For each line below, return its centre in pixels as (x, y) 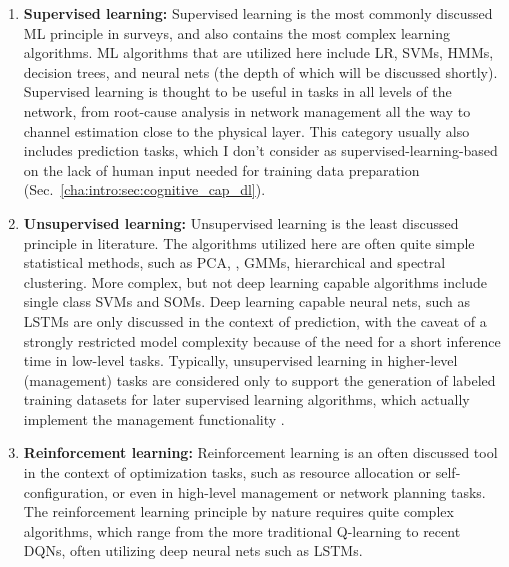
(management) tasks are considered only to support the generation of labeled (259, 379)
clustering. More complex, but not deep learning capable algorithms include (255, 281)
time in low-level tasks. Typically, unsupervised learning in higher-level (240, 360)
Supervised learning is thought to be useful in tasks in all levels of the (237, 91)
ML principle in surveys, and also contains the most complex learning (236, 32)
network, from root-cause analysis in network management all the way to (247, 110)
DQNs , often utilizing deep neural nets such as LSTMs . (193, 550)
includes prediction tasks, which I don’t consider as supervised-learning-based (260, 150)
